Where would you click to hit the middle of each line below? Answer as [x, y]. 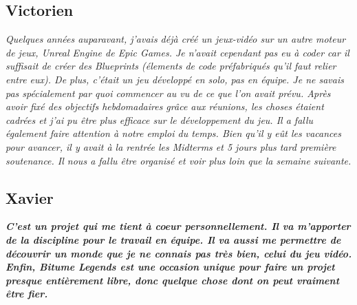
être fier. [27, 294]
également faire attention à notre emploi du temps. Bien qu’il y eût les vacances [173, 133]
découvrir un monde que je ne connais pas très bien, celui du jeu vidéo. [179, 253]
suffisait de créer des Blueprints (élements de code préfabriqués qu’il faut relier [171, 66]
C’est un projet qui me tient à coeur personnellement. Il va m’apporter [178, 226]
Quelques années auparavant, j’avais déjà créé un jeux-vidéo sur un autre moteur [176, 39]
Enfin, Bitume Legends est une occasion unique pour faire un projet [170, 267]
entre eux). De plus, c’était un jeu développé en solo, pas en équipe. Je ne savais [175, 79]
